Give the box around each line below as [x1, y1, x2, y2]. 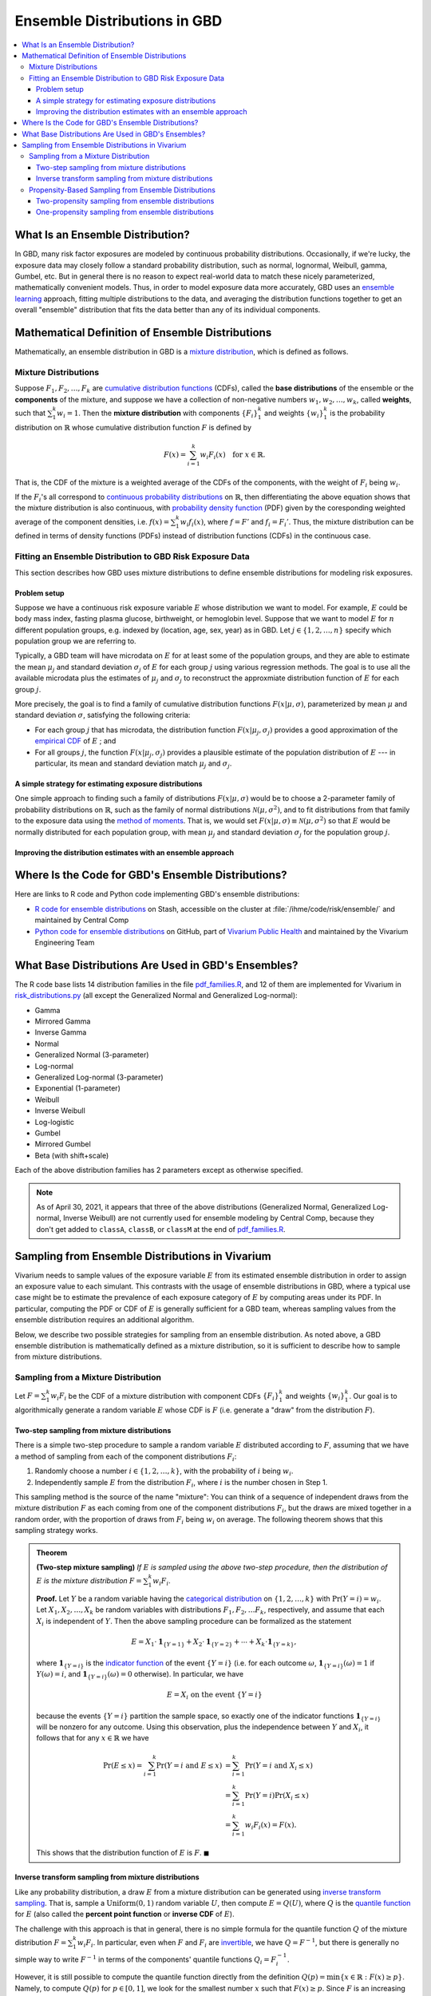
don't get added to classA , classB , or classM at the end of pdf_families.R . [36, 1224, 287, 1234]
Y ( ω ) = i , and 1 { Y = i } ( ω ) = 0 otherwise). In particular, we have [36, 1669, 243, 1681]
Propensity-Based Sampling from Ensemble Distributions [29, 184, 215, 195]
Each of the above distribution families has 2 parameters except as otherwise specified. [14, 1166, 303, 1175]
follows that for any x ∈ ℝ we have [36, 1733, 149, 1743]
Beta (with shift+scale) [34, 1150, 109, 1160]
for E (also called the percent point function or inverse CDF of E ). [14, 1909, 235, 1919]
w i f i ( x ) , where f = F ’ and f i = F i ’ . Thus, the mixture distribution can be [180, 517, 414, 529]
